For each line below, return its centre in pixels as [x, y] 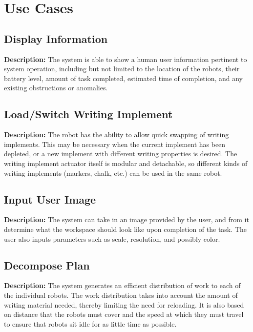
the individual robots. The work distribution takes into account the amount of [121, 295]
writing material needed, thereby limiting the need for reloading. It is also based [124, 304]
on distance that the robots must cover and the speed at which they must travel [124, 314]
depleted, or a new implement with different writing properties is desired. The [121, 154]
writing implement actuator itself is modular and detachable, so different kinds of [126, 163]
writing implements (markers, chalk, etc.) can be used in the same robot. [113, 173]
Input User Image [50, 199]
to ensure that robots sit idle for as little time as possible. [90, 323]
